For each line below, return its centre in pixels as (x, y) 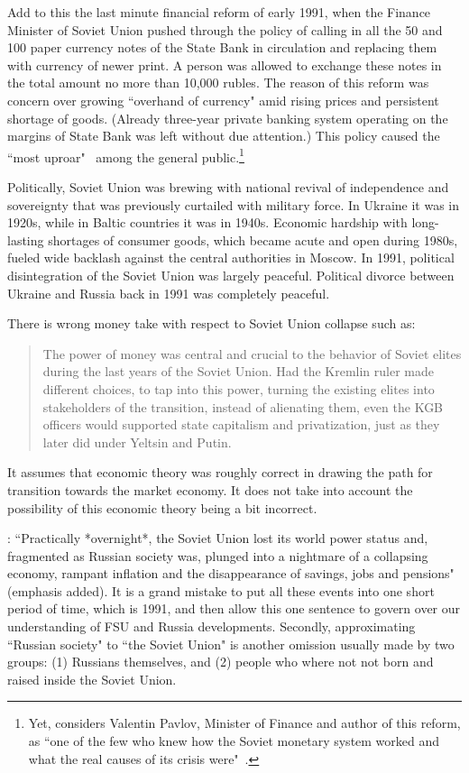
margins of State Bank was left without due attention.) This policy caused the (224, 136)
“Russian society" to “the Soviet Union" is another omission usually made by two (231, 644)
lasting (26, 239)
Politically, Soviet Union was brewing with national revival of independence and (228, 187)
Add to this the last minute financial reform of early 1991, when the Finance (219, 12)
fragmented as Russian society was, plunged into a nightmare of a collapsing (218, 555)
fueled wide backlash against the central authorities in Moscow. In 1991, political (231, 258)
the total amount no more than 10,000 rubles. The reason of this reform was (218, 83)
